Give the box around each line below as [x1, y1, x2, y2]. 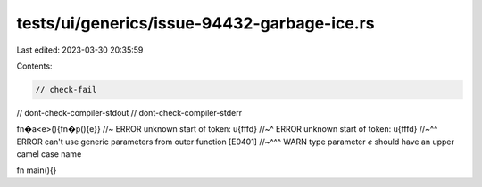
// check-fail [35, 85, 97, 94]
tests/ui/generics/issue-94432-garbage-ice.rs [16, 13, 375, 33]
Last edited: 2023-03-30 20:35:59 [16, 45, 144, 55]
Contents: [16, 61, 53, 71]
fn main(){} [16, 165, 57, 175]
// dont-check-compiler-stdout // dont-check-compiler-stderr [16, 107, 243, 118]
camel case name [16, 149, 82, 159]
